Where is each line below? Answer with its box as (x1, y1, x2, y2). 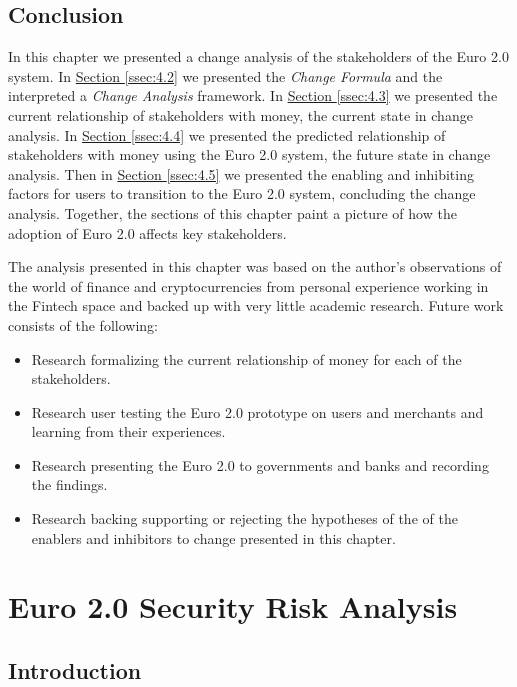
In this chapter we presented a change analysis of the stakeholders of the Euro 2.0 (8, 46, 509, 67)
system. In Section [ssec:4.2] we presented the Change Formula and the (8, 65, 443, 86)
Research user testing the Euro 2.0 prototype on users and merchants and (31, 401, 484, 422)
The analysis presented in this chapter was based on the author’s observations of (8, 256, 502, 277)
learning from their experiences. (31, 421, 226, 442)
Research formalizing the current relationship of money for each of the (31, 348, 462, 369)
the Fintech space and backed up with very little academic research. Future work (8, 295, 504, 316)
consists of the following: (8, 314, 158, 335)
